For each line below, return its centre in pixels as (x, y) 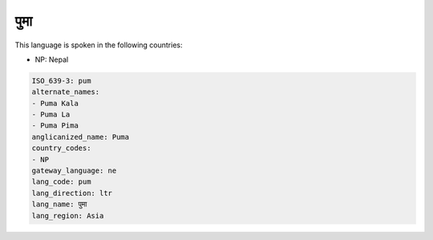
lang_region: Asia (68, 216)
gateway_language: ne (74, 171)
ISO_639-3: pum (61, 81)
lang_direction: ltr (72, 193)
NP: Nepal (52, 59)
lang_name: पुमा (59, 204)
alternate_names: (66, 92)
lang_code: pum (61, 182)
